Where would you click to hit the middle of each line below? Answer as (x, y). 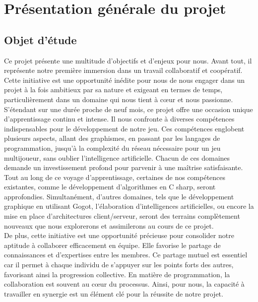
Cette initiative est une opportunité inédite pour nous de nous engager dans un (125, 80)
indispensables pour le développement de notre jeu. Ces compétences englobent (124, 128)
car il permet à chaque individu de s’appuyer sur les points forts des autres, (119, 265)
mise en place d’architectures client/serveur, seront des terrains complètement (122, 216)
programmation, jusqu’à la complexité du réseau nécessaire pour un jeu (112, 148)
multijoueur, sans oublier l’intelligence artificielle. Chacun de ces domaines (117, 157)
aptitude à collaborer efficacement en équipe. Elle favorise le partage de (112, 245)
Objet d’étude (40, 39)
